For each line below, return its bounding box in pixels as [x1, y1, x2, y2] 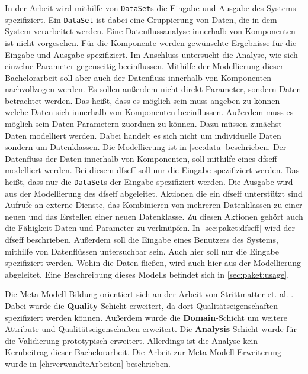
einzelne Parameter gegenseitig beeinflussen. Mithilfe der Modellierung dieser [5, 60, 284, 72]
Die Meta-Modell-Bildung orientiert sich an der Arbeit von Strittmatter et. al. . [5, 288, 294, 300]
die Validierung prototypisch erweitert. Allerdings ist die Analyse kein [5, 334, 258, 346]
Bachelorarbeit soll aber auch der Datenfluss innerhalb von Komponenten [5, 71, 272, 83]
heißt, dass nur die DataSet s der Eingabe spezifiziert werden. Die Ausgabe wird [5, 175, 293, 188]
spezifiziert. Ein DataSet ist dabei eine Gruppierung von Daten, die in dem [5, 13, 277, 25]
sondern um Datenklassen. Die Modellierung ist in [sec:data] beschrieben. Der [5, 141, 287, 153]
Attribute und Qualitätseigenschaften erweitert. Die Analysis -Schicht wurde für [5, 323, 297, 335]
